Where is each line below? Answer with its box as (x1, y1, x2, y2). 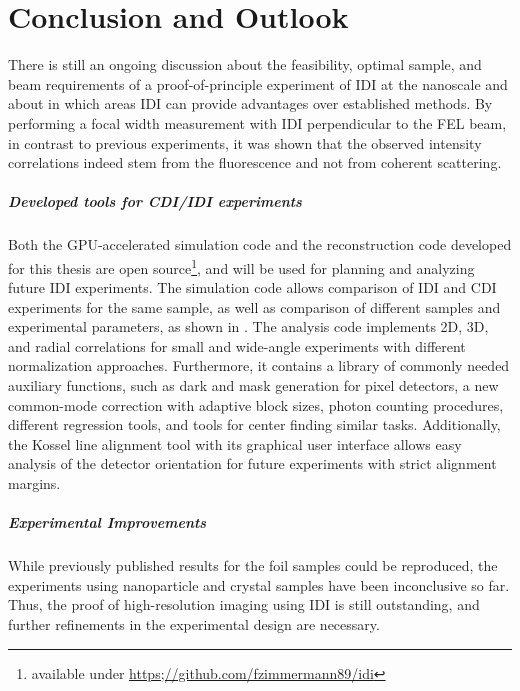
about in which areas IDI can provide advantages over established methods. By (8, 93, 493, 114)
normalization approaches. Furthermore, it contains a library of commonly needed (8, 355, 510, 376)
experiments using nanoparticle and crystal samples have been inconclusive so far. (8, 574, 510, 595)
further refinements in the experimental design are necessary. (8, 613, 380, 634)
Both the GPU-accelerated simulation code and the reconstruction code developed (8, 234, 512, 255)
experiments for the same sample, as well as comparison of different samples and (8, 296, 501, 317)
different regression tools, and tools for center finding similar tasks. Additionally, (8, 414, 501, 435)
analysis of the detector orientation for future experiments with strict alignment (8, 453, 497, 474)
